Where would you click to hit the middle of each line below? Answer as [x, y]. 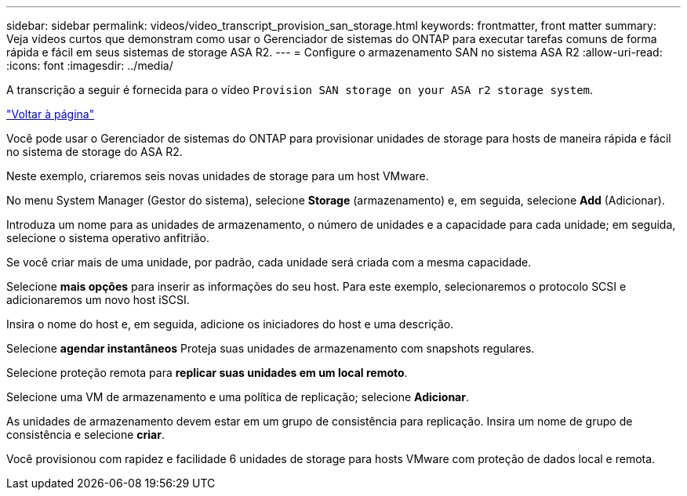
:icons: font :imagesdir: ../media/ [90, 65]
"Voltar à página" [51, 114]
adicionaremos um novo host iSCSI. [98, 300]
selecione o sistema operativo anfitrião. [108, 238]
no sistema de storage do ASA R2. [95, 152]
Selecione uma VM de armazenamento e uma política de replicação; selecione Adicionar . [238, 397]
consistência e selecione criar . [85, 434]
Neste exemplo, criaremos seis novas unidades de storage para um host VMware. [218, 176]
